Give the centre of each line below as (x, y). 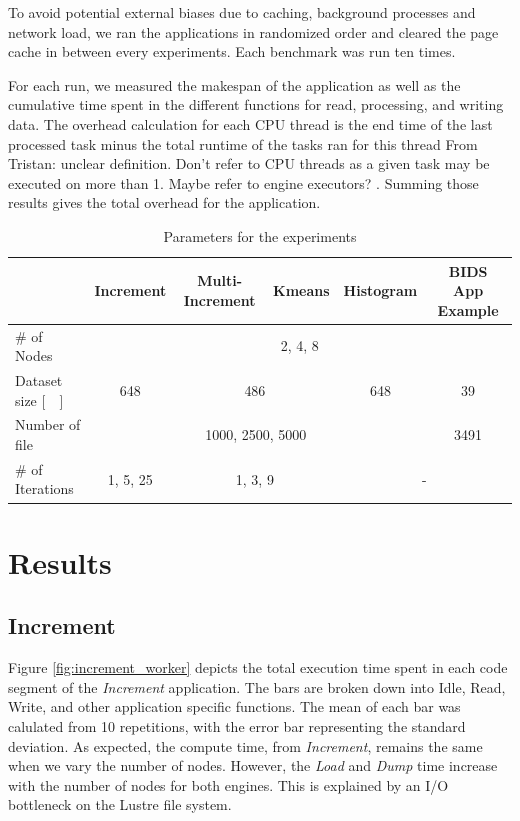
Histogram (380, 290)
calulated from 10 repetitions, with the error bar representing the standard (237, 725)
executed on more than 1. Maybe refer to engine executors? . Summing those (243, 182)
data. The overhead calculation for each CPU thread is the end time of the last (250, 123)
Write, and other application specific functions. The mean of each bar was (234, 706)
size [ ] (39, 399)
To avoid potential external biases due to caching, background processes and (242, 12)
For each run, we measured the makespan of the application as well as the (234, 84)
